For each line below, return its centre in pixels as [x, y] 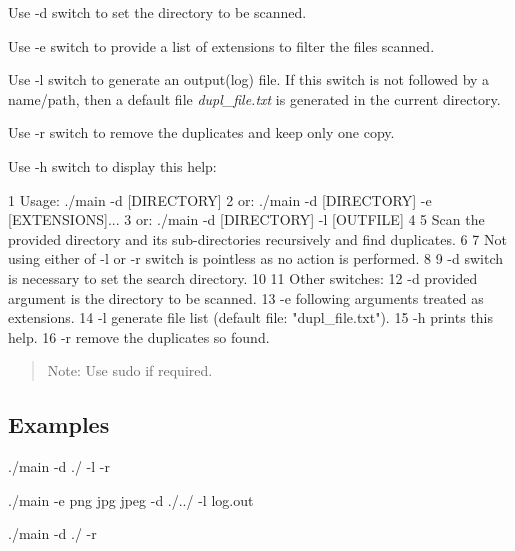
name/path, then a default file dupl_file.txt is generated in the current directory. [254, 98]
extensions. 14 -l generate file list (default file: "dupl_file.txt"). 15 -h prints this [251, 317]
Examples [59, 424]
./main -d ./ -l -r [59, 466]
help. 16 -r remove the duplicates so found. [139, 336]
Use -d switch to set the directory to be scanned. [157, 12]
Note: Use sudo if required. [130, 370]
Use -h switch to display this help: [112, 165]
